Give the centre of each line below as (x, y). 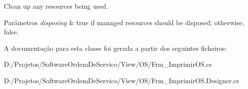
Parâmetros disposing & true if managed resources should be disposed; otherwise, (124, 22)
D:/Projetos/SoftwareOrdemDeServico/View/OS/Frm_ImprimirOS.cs (108, 64)
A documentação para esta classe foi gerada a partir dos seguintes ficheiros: (116, 48)
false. (11, 32)
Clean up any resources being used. (56, 6)
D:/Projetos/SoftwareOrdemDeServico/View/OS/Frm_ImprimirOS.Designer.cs (122, 80)
